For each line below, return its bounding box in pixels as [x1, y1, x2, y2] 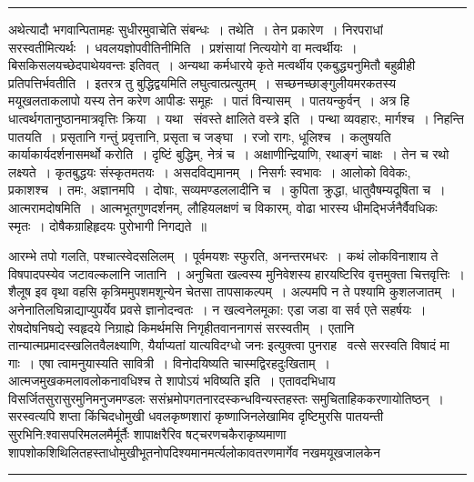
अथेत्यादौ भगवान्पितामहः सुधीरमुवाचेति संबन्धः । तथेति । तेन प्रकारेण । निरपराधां [8, 20, 383, 38]
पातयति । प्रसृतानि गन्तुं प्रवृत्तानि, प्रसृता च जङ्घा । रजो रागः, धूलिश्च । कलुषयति [8, 126, 391, 146]
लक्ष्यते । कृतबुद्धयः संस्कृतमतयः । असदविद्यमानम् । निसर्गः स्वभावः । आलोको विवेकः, [8, 162, 411, 181]
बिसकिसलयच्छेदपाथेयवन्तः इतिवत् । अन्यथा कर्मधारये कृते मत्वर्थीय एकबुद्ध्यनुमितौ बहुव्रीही [8, 55, 416, 75]
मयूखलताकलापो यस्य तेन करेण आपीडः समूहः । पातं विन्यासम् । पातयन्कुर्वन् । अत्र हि [8, 91, 409, 110]
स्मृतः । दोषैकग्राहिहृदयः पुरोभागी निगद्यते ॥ [8, 216, 207, 235]
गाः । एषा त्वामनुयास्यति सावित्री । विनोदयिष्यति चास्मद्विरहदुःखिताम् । [8, 353, 330, 372]
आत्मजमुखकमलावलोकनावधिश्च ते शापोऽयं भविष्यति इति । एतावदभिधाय [8, 371, 336, 390]
